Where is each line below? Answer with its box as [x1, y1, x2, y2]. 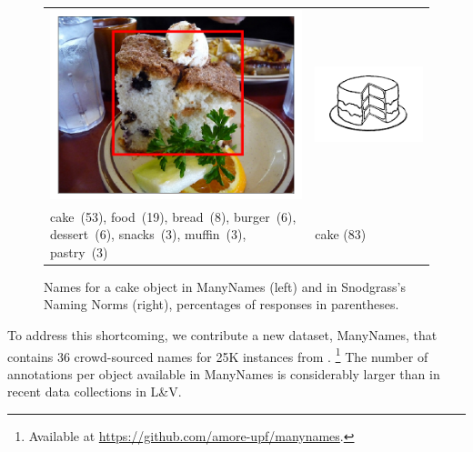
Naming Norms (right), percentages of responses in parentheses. [44, 295, 399, 314]
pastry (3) [50, 242, 108, 261]
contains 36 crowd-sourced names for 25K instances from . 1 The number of [7, 344, 428, 366]
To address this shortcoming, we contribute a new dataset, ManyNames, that [7, 326, 438, 344]
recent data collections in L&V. [7, 382, 182, 401]
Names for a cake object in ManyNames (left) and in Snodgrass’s [44, 276, 406, 296]
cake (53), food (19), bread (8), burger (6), [50, 206, 297, 226]
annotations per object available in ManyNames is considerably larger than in [7, 364, 440, 383]
